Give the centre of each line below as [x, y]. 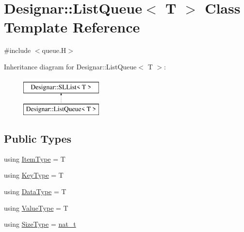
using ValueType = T [36, 207]
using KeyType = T [34, 175]
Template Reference [72, 27]
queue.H [54, 50]
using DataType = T [35, 191]
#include [17, 50]
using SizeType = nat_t [40, 224]
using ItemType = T [35, 158]
